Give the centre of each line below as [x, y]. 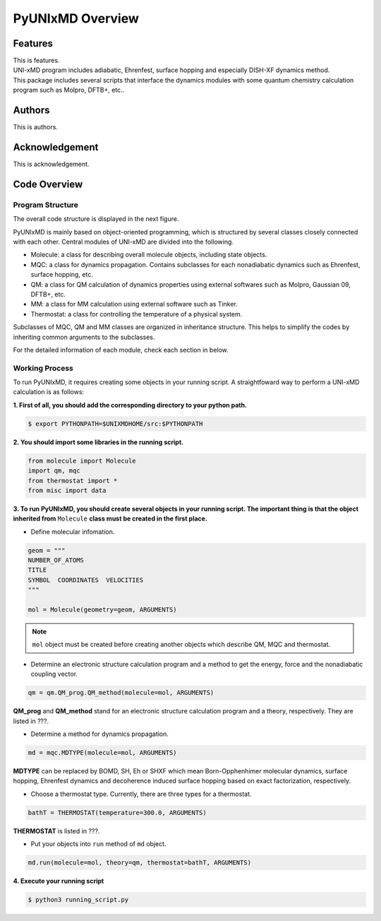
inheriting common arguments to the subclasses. [84, 337]
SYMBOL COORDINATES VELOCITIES [86, 580]
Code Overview [48, 184]
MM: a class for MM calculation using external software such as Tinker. [134, 304]
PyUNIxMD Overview [76, 18]
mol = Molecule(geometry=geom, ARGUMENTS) [102, 610]
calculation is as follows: [49, 392]
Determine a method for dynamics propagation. [100, 734]
